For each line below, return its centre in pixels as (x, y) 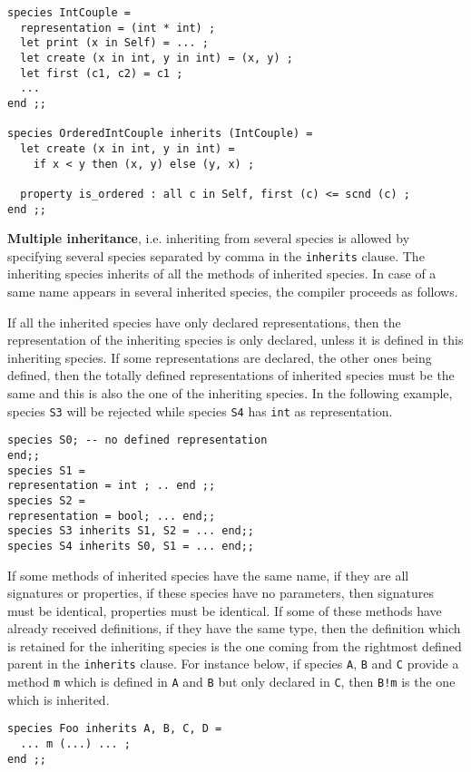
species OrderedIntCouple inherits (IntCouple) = (160, 134)
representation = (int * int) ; (118, 28)
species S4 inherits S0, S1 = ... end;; (131, 546)
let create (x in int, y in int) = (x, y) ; (157, 58)
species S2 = (46, 500)
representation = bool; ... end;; (112, 516)
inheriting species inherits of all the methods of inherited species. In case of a (222, 274)
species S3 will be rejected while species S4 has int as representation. (200, 410)
